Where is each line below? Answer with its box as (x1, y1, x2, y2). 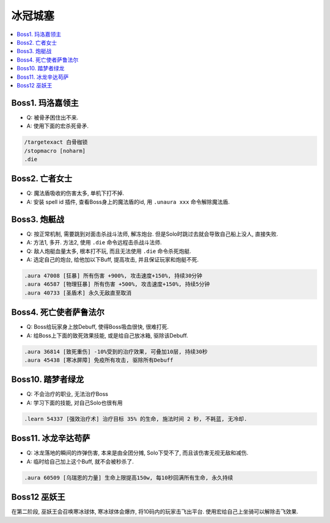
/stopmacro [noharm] (24, 147, 86, 154)
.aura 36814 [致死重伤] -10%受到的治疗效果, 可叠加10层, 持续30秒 (24, 348, 208, 355)
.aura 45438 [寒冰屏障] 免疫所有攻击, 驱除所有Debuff (24, 356, 174, 364)
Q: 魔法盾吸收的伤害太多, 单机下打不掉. (26, 189, 125, 197)
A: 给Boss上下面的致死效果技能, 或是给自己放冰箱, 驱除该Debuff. (26, 332, 189, 339)
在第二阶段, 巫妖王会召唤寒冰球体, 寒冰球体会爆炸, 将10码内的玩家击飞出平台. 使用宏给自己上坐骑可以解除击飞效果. (11, 508, 299, 516)
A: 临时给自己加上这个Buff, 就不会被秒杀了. (26, 458, 134, 465)
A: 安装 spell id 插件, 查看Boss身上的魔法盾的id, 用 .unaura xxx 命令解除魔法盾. (26, 198, 230, 205)
